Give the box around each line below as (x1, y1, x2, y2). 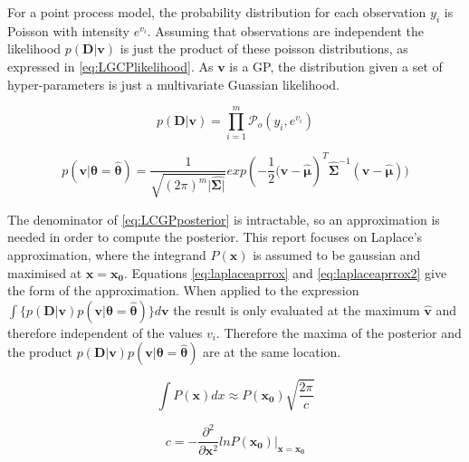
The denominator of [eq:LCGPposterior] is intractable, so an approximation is (7, 209, 440, 228)
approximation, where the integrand (7, 245, 206, 264)
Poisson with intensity (7, 21, 129, 40)
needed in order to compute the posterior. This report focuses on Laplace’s (7, 227, 423, 246)
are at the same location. (203, 342, 341, 361)
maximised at (7, 263, 82, 282)
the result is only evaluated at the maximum (173, 300, 420, 319)
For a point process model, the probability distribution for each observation (7, 3, 426, 21)
